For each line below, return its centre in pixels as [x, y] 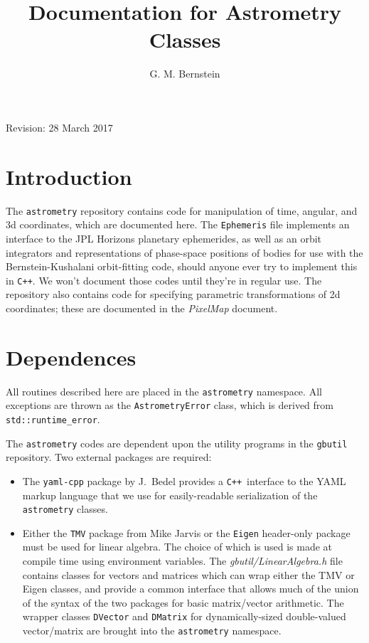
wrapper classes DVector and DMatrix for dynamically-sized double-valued [184, 616]
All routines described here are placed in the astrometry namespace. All [164, 391]
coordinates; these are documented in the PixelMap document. [142, 308]
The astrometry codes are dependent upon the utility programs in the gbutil [177, 443]
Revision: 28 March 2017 [59, 127]
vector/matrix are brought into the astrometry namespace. [152, 631]
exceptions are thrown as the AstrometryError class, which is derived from [170, 405]
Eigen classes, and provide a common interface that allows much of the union [191, 589]
